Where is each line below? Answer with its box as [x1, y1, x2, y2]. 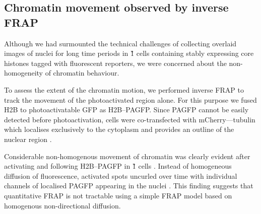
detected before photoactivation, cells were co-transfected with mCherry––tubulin [4, 114, 255, 124]
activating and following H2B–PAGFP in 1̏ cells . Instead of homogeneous [4, 161, 232, 171]
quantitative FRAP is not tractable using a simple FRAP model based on [4, 190, 232, 200]
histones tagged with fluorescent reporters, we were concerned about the [4, 57, 227, 68]
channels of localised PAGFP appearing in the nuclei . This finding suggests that [4, 180, 253, 191]
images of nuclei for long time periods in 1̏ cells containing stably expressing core [4, 48, 254, 58]
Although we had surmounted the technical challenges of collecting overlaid [4, 38, 237, 48]
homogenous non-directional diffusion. [4, 200, 121, 210]
